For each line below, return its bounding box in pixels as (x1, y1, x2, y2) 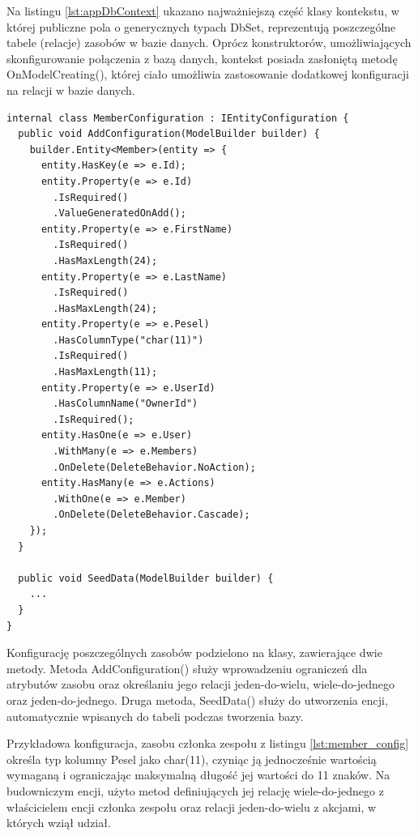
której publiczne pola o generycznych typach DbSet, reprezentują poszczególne (6, 18, 396, 35)
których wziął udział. (6, 814, 111, 831)
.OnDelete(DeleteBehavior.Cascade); (53, 509, 250, 521)
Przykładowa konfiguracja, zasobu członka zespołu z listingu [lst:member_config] (6, 735, 409, 752)
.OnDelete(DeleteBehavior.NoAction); (53, 461, 256, 473)
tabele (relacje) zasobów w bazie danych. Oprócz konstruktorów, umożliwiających (6, 34, 412, 51)
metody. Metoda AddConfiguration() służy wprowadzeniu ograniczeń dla (6, 659, 368, 676)
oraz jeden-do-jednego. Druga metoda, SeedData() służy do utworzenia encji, (6, 691, 388, 708)
